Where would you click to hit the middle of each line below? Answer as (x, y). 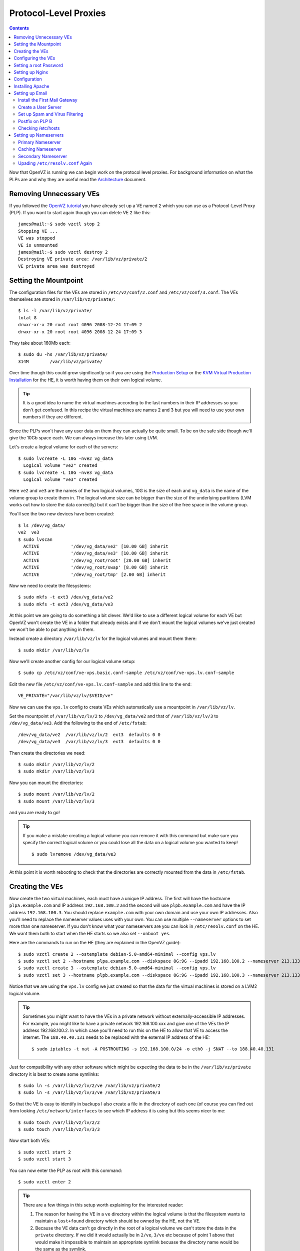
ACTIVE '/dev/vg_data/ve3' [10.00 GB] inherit (96, 553)
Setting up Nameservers (39, 135)
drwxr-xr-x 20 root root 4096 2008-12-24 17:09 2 (80, 325)
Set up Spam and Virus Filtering (51, 114)
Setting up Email (30, 93)
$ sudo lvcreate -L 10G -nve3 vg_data (66, 472)
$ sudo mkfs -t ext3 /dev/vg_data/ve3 (66, 604)
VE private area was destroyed (56, 266)
